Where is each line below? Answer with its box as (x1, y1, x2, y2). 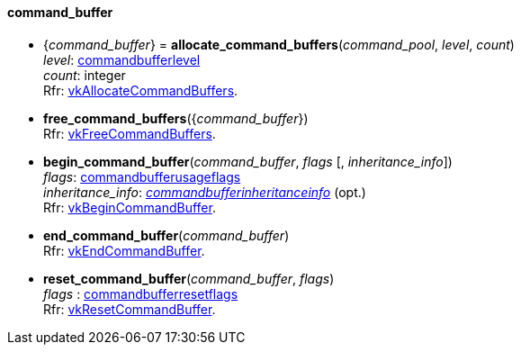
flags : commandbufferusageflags (43, 168, 241, 185)
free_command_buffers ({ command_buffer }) (43, 110, 309, 126)
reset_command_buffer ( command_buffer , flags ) (43, 270, 335, 286)
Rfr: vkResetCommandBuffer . (43, 301, 216, 317)
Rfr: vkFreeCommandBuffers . (43, 125, 216, 141)
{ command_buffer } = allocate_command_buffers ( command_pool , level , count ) (43, 36, 515, 52)
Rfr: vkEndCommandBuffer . (43, 242, 205, 258)
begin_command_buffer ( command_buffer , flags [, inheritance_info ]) (43, 153, 453, 169)
